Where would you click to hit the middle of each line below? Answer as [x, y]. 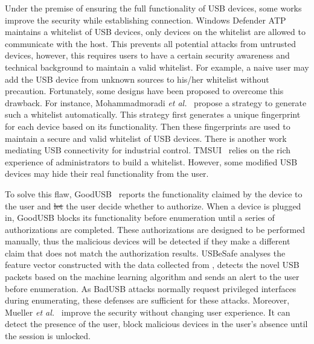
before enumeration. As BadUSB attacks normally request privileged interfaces [151, 288]
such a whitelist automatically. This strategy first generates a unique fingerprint [153, 114]
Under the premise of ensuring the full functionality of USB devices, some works [153, 8]
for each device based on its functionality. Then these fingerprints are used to [148, 126]
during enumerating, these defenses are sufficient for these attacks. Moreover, [147, 300]
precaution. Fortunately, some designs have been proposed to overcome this [144, 91]
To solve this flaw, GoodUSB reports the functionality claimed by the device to [154, 193]
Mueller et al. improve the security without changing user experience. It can [148, 312]
